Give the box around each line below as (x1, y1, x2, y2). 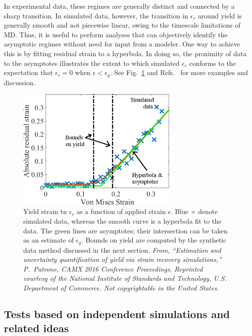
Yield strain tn (23, 206, 67, 216)
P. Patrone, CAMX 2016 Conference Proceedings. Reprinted (23, 263, 203, 274)
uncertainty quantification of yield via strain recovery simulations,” (23, 254, 222, 264)
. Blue (171, 206, 189, 216)
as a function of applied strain (77, 206, 166, 216)
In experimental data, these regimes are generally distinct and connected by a (4, 1, 235, 11)
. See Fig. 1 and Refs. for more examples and (110, 67, 248, 77)
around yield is (198, 10, 242, 20)
